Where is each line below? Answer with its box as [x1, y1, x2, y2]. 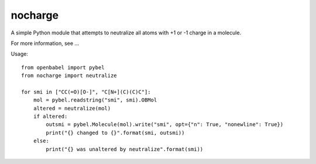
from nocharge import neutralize [21, 72, 117, 79]
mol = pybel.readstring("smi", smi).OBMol [33, 97, 157, 103]
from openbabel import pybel [21, 64, 105, 71]
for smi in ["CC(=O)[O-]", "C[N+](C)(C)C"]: [21, 88, 152, 95]
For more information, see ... [11, 40, 79, 47]
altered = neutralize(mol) [33, 105, 111, 111]
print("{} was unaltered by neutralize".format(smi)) [46, 146, 204, 152]
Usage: [11, 50, 29, 58]
